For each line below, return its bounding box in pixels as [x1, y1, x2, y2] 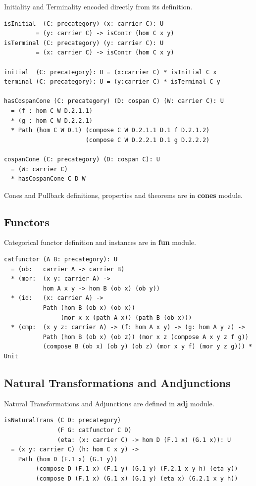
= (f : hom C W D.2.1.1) [11, 107, 93, 114]
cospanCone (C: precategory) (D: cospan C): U [4, 155, 160, 163]
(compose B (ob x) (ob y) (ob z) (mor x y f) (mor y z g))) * [43, 343, 253, 350]
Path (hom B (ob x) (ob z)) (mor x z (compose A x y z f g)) [43, 333, 249, 340]
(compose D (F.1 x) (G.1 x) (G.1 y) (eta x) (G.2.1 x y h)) [36, 475, 238, 482]
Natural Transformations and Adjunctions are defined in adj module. [4, 398, 214, 408]
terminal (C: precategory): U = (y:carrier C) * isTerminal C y [4, 78, 220, 86]
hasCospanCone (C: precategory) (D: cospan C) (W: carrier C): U [4, 97, 224, 105]
